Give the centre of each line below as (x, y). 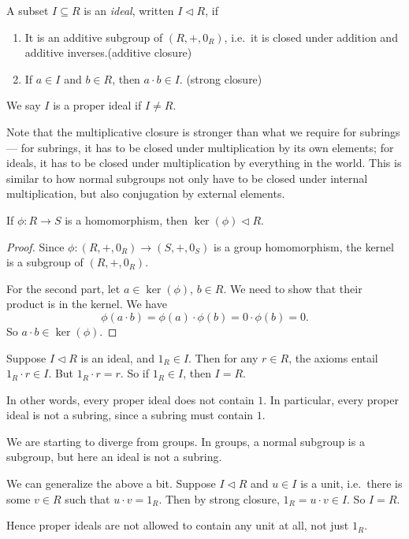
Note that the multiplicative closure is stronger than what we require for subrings (203, 131)
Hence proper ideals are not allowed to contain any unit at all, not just (178, 525)
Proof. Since (35, 246)
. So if (135, 373)
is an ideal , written (129, 10)
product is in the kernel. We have (87, 304)
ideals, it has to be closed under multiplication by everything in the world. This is (204, 163)
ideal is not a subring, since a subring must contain (130, 415)
